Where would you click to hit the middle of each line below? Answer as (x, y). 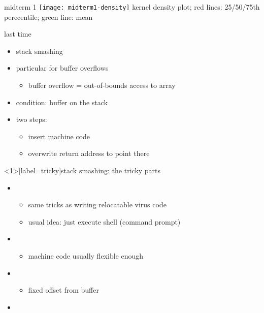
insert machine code (59, 136)
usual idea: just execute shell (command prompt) (104, 221)
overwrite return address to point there (89, 153)
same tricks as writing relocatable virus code (97, 205)
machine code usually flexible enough (86, 255)
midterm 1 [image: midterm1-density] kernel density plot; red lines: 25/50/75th (132, 7)
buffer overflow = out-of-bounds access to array (102, 85)
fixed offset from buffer (63, 290)
